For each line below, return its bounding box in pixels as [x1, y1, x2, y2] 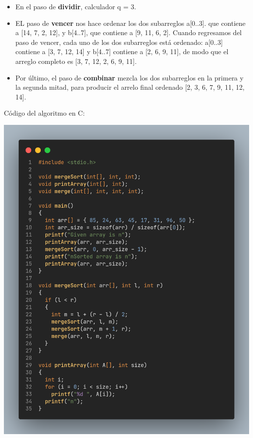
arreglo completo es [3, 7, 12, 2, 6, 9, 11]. [15, 56, 137, 66]
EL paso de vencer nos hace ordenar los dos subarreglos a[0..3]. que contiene [15, 18, 246, 28]
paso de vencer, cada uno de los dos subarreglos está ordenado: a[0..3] [15, 37, 223, 47]
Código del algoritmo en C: [4, 108, 85, 118]
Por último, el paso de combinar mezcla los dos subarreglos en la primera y [15, 72, 244, 82]
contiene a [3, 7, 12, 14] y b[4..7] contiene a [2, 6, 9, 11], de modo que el [15, 46, 229, 57]
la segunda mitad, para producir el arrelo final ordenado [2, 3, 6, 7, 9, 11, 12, [15, 82, 245, 92]
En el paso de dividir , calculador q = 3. [15, 1, 136, 11]
